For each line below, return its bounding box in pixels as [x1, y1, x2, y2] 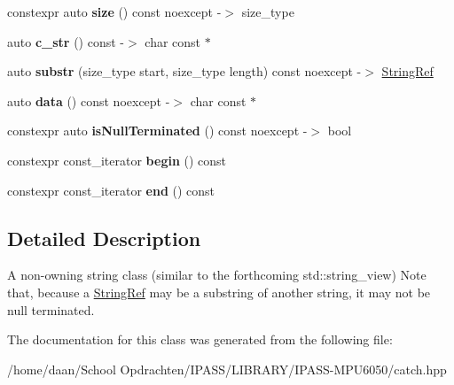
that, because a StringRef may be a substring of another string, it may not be [7, 282, 431, 301]
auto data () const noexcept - [7, 91, 170, 110]
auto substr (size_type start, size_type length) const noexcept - [7, 62, 362, 81]
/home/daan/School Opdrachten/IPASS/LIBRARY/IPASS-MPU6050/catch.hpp [7, 359, 447, 378]
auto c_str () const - [7, 32, 124, 50]
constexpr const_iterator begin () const [7, 150, 227, 169]
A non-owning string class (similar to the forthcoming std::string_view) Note [7, 266, 427, 284]
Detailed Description [7, 224, 201, 251]
